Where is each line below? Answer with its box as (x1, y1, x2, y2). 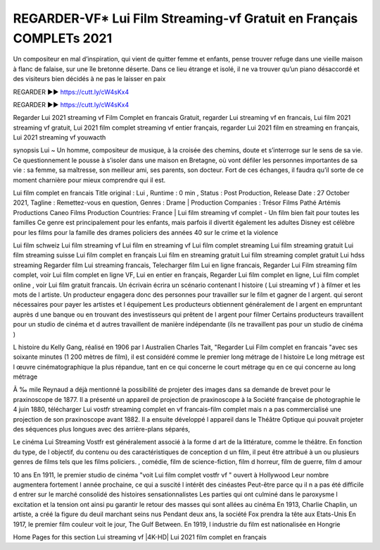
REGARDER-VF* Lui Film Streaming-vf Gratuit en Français (13, 11, 358, 26)
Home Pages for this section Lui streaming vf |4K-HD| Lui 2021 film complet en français (13, 532, 267, 541)
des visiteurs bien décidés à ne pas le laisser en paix (13, 75, 166, 83)
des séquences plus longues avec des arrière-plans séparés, (13, 425, 190, 434)
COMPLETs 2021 (13, 30, 113, 46)
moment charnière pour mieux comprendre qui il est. (13, 176, 166, 184)
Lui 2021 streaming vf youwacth (13, 133, 106, 142)
